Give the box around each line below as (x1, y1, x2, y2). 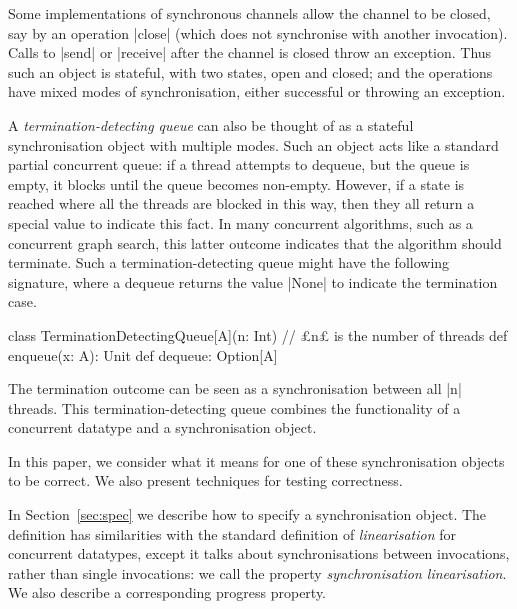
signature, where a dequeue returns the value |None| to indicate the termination (8, 271, 498, 292)
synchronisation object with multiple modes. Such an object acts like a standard (8, 134, 499, 155)
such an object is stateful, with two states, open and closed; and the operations (8, 61, 493, 82)
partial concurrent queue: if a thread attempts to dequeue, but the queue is (8, 154, 470, 175)
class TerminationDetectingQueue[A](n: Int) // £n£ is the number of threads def (8, 324, 508, 345)
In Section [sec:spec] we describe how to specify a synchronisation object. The (8, 504, 487, 525)
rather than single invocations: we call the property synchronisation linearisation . (8, 562, 507, 583)
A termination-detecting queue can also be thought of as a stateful (8, 114, 414, 135)
